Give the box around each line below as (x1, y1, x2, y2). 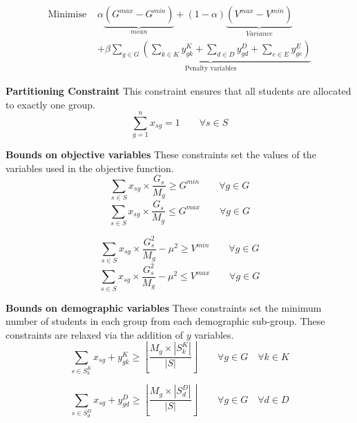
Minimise (48, 10, 87, 20)
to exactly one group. (6, 97, 95, 111)
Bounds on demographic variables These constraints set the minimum (6, 300, 322, 314)
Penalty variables (185, 65, 237, 73)
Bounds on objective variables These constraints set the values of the (6, 147, 316, 162)
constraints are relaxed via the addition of (6, 327, 183, 341)
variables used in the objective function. (6, 160, 174, 175)
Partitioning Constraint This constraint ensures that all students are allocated (6, 83, 351, 97)
